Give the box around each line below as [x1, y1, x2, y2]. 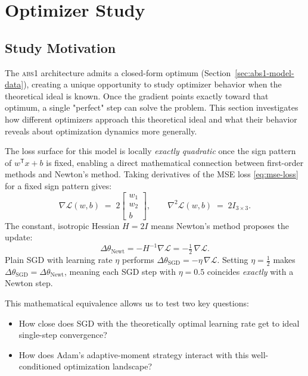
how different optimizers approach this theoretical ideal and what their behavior [5, 112, 297, 125]
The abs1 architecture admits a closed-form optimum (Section [5, 66, 231, 79]
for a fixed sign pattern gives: [5, 179, 112, 192]
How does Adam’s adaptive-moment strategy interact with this [18, 348, 249, 361]
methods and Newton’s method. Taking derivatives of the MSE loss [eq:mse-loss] [5, 168, 298, 180]
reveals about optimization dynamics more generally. [5, 124, 197, 137]
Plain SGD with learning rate [5, 253, 113, 266]
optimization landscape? [64, 360, 153, 372]
